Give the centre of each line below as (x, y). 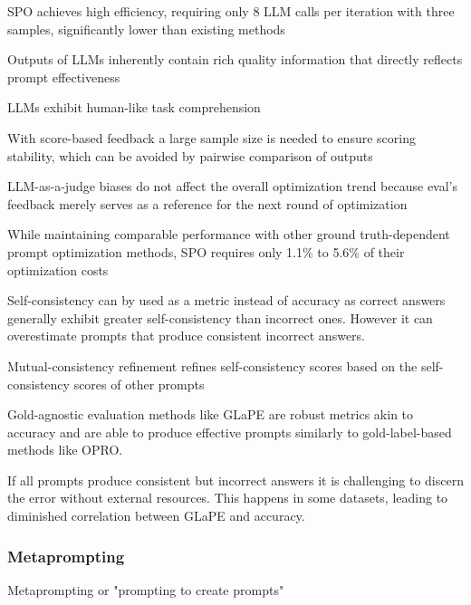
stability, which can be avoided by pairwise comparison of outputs (190, 155)
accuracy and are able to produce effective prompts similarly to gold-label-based (230, 432)
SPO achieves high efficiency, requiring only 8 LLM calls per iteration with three (231, 11)
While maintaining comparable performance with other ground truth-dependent (229, 234)
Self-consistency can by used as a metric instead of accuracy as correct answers (226, 300)
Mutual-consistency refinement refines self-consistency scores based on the (212, 365)
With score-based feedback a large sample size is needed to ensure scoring (211, 137)
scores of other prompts (139, 384)
